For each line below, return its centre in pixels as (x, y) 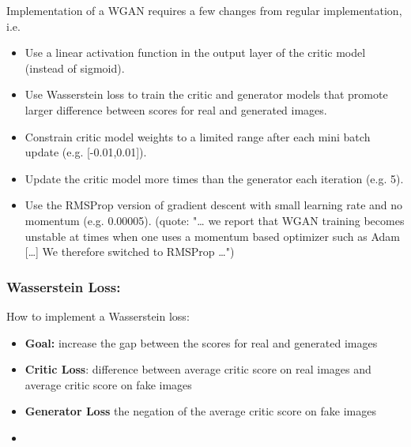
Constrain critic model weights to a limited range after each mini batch (198, 136)
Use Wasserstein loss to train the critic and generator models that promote (206, 94)
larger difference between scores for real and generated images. (176, 109)
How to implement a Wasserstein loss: (98, 316)
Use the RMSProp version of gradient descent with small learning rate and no (214, 205)
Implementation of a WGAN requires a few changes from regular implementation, (204, 10)
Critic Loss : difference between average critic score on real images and (198, 369)
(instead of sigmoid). (75, 68)
